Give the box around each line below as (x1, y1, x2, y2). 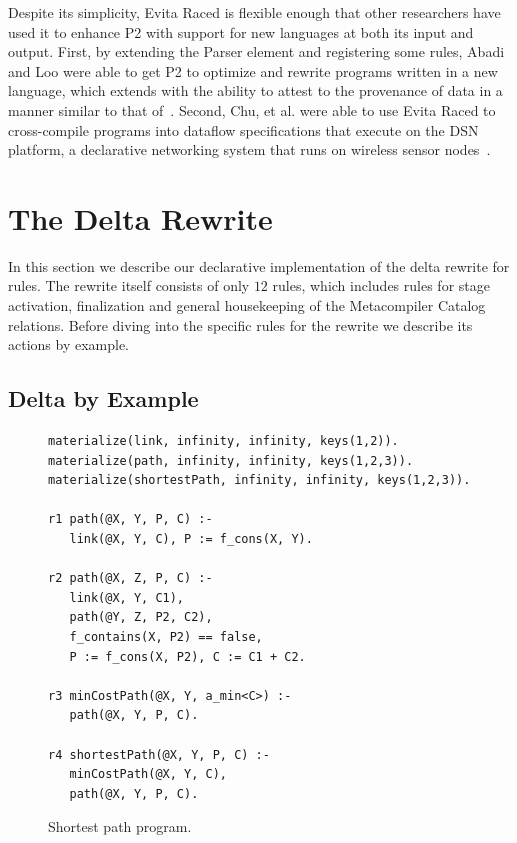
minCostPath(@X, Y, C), (69, 767, 227, 782)
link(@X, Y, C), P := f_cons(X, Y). (69, 532, 313, 547)
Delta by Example (8, 383, 199, 414)
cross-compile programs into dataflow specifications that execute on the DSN (8, 119, 479, 140)
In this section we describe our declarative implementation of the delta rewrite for (8, 255, 510, 276)
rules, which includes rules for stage (272, 275, 490, 296)
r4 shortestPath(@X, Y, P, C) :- (48, 747, 270, 762)
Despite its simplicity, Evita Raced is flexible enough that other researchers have (8, 2, 501, 22)
